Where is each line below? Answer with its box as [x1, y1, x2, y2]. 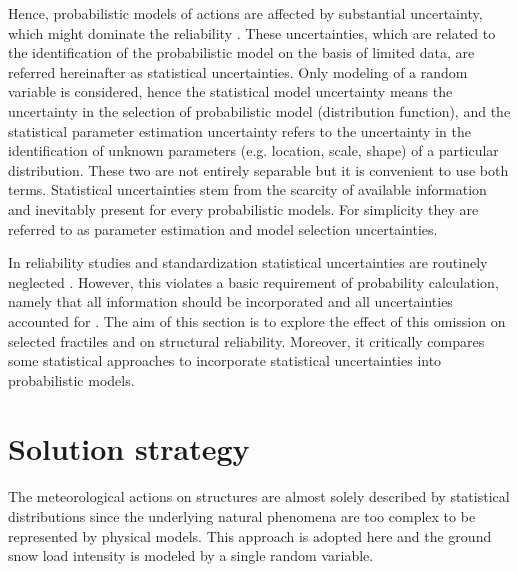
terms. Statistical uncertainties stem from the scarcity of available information [8, 179, 487, 200]
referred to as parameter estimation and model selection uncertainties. [8, 218, 438, 239]
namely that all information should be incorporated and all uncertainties [8, 291, 453, 312]
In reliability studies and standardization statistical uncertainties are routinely [8, 252, 488, 273]
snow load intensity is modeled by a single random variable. [8, 545, 374, 566]
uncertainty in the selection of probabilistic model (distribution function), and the [8, 100, 511, 121]
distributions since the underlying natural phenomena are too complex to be [8, 506, 476, 526]
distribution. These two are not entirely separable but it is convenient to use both [8, 159, 509, 180]
